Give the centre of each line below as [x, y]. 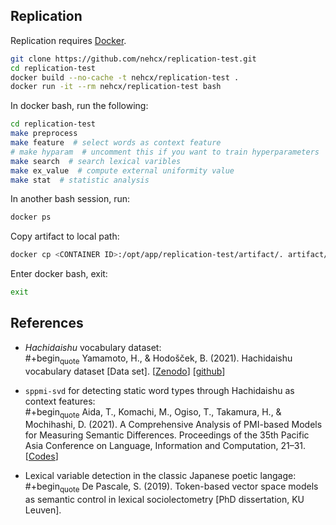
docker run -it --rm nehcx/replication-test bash [116, 87]
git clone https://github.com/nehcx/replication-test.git [133, 59]
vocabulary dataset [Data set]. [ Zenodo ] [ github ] [125, 371]
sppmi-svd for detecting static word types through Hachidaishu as [159, 390]
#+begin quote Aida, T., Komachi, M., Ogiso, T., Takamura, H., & [153, 412]
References [47, 323]
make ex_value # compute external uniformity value [122, 170]
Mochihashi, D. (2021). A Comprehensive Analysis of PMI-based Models [173, 425]
